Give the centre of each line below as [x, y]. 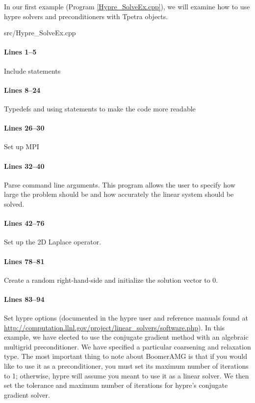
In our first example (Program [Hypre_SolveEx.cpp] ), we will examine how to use [127, 6]
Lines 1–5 [20, 52]
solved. [14, 203]
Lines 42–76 [24, 223]
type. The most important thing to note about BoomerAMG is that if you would [126, 356]
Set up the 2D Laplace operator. [53, 242]
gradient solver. [27, 394]
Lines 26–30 [24, 128]
